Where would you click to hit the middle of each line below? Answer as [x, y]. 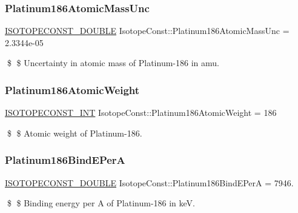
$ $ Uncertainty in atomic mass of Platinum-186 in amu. [113, 63]
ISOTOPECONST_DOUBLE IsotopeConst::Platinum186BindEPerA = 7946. [149, 182]
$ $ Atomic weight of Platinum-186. [74, 133]
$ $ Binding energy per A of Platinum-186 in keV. [101, 203]
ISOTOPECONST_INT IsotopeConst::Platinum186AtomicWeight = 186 [141, 113]
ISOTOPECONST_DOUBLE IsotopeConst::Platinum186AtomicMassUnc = [147, 31]
